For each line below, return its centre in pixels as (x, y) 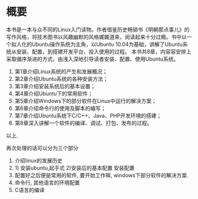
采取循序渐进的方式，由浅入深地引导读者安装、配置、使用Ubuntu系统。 (93, 59)
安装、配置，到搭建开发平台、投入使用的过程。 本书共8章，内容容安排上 (104, 51)
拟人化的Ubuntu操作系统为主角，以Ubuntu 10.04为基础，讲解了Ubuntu (97, 44)
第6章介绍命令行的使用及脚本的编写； (60, 108)
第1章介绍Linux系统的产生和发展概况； (61, 71)
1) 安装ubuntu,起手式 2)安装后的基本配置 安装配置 (75, 168)
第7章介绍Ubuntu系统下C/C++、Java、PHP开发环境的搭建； (88, 115)
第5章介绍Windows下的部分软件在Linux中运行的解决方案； (86, 101)
